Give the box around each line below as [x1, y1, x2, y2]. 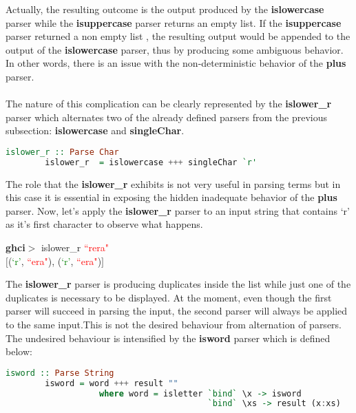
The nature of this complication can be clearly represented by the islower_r [6, 96, 332, 111]
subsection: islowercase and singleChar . [6, 123, 185, 138]
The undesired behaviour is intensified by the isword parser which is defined [6, 330, 331, 345]
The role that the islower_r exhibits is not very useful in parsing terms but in [6, 176, 341, 191]
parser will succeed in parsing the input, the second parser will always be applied [6, 304, 348, 318]
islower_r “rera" [41, 240, 109, 255]
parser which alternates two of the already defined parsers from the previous [6, 109, 327, 124]
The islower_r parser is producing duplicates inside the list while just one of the [6, 277, 351, 291]
